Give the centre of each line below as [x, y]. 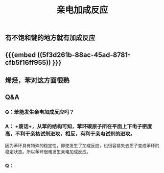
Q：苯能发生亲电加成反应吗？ [40, 112]
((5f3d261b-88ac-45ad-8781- [84, 55]
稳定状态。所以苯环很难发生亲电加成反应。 [48, 151]
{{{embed [21, 55]
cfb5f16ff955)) [28, 62]
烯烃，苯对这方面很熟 [37, 80]
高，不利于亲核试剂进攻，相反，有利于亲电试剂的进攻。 [70, 134]
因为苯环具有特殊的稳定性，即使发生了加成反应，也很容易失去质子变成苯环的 [82, 146]
